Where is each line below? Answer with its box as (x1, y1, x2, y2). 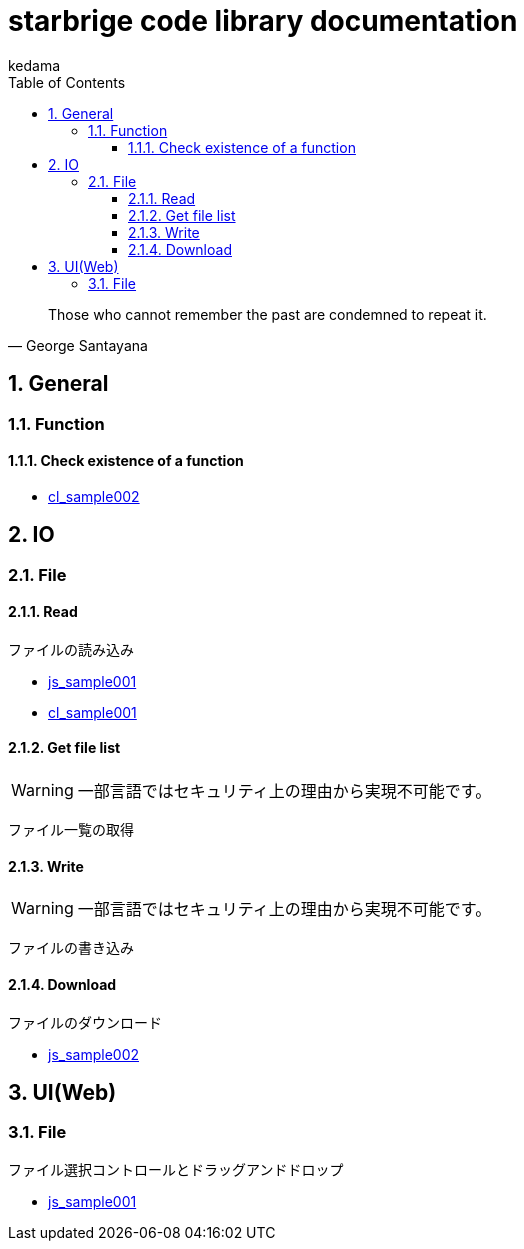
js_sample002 (48, 1045, 140, 1063)
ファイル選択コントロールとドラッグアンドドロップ (8, 1160, 344, 1178)
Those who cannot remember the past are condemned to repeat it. (48, 305, 487, 323)
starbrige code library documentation (8, 4, 518, 38)
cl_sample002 (48, 487, 140, 505)
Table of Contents (8, 73, 126, 91)
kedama (8, 56, 61, 74)
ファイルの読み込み (8, 640, 134, 658)
